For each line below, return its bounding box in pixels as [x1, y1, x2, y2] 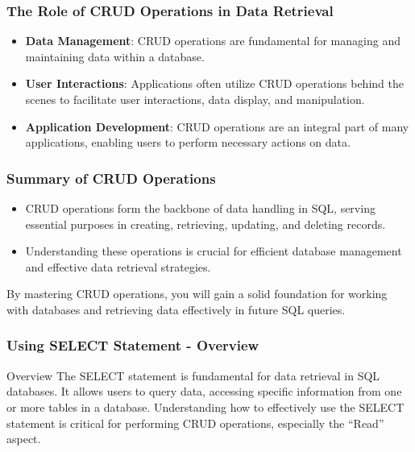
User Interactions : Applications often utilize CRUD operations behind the [25, 75, 404, 92]
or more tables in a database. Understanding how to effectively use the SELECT [6, 398, 405, 415]
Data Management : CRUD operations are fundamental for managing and [25, 32, 400, 49]
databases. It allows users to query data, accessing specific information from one [6, 383, 402, 400]
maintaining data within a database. [25, 48, 205, 64]
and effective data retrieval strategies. [25, 258, 211, 275]
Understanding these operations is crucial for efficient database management [25, 243, 402, 259]
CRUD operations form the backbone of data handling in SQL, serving [25, 200, 376, 216]
